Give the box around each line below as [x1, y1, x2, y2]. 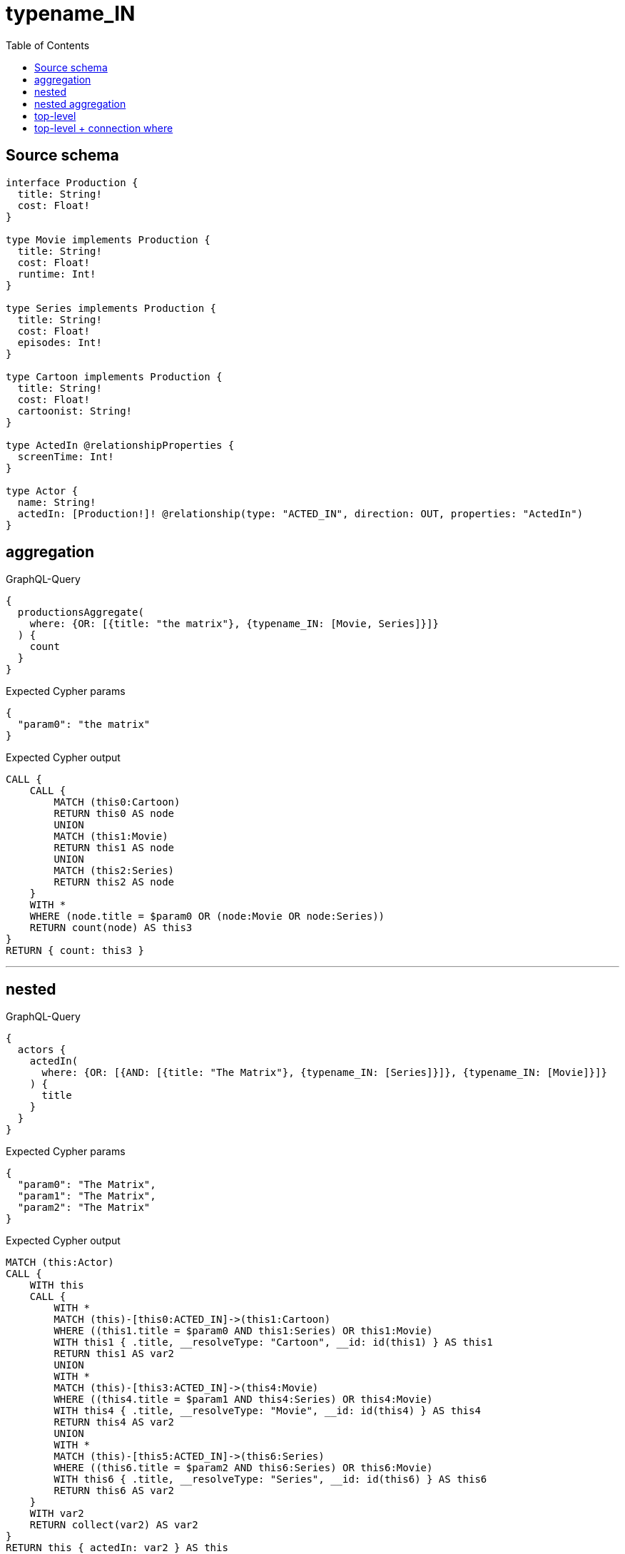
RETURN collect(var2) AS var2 [29, 1519, 198, 1531]
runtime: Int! [17, 268, 96, 280]
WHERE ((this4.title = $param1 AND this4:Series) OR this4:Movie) [54, 1393, 433, 1406]
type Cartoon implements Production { [6, 370, 223, 382]
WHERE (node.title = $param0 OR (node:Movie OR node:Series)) [29, 910, 385, 923]
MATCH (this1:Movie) [54, 831, 168, 843]
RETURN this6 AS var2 [54, 1485, 175, 1497]
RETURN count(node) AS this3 [29, 922, 193, 934]
